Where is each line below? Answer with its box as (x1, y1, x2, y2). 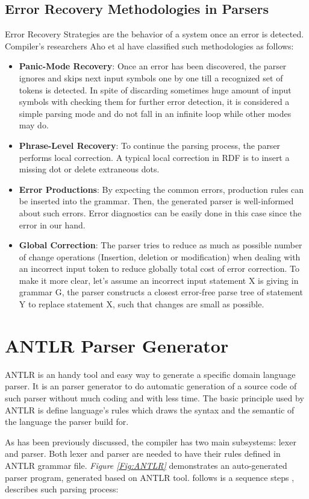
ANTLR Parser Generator (5, 333, 229, 357)
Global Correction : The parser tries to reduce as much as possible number (19, 239, 302, 251)
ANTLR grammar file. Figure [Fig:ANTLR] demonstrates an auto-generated (5, 459, 287, 471)
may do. (19, 119, 49, 131)
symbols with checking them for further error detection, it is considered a (19, 95, 290, 108)
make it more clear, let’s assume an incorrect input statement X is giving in (19, 274, 299, 286)
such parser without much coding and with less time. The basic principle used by (5, 391, 304, 404)
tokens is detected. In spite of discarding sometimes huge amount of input (19, 83, 292, 96)
